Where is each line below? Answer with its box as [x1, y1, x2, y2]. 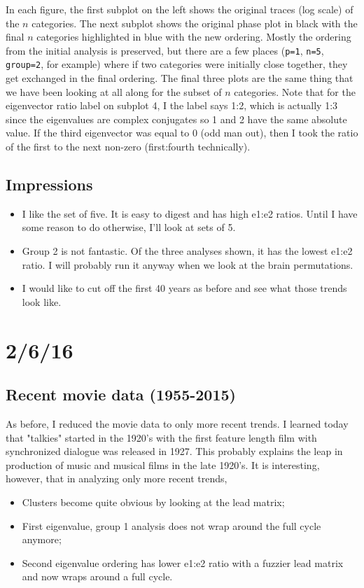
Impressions [6, 174, 93, 195]
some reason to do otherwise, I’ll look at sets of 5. [22, 220, 236, 234]
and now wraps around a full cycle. [22, 569, 173, 584]
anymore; [22, 532, 62, 547]
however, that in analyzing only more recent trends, [6, 471, 227, 486]
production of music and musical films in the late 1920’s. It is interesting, [6, 457, 320, 472]
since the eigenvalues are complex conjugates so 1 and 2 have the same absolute [6, 111, 347, 126]
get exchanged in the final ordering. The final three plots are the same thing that [6, 71, 353, 85]
